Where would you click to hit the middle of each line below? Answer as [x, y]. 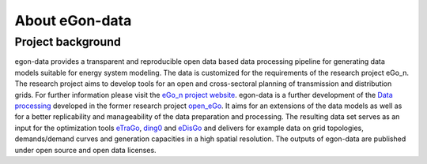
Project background [68, 42]
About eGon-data [73, 20]
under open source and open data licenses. [86, 150]
